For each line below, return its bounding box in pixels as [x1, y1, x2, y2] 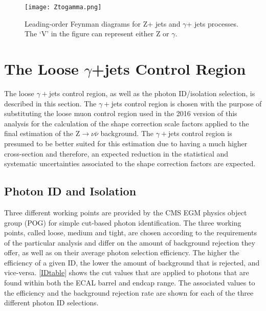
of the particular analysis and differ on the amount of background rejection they [4, 237, 255, 248]
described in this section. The [4, 98, 97, 108]
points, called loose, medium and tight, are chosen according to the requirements [4, 227, 257, 238]
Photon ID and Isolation [4, 183, 137, 199]
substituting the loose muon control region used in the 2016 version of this [4, 108, 237, 119]
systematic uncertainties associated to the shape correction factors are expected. [4, 158, 256, 169]
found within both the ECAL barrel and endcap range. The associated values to [4, 277, 255, 288]
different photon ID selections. [4, 297, 99, 308]
